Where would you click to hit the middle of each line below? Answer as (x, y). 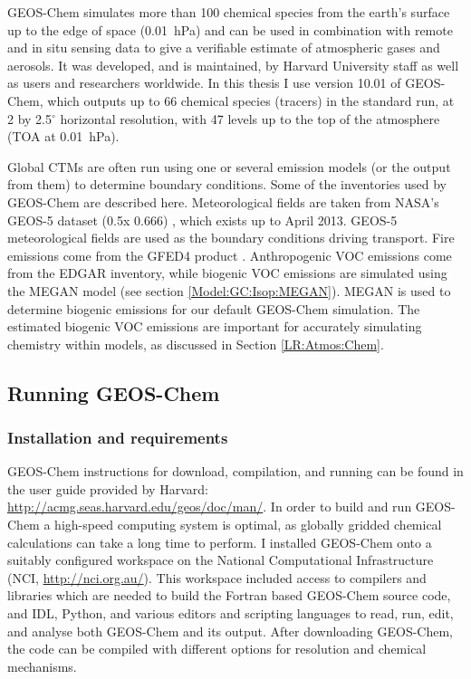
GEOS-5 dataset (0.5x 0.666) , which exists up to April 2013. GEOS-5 (202, 220)
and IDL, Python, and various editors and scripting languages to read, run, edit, (231, 613)
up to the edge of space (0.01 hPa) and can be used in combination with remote (230, 29)
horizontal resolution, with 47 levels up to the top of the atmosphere (250, 118)
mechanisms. (42, 666)
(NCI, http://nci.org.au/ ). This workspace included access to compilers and (217, 577)
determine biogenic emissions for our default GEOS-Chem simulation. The (214, 308)
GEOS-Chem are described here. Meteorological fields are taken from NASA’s (223, 201)
